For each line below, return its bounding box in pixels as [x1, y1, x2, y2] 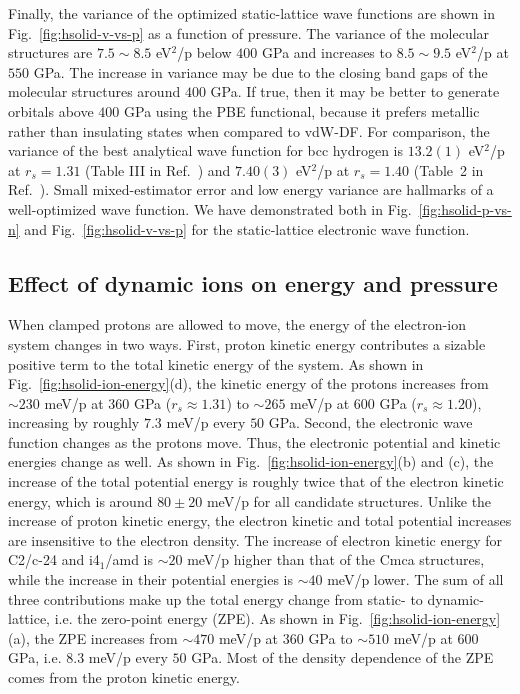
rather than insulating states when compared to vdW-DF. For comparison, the [8, 120, 490, 141]
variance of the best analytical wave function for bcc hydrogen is [8, 140, 403, 161]
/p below [177, 42, 232, 63]
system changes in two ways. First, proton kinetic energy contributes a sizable [8, 333, 486, 354]
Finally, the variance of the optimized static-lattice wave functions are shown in [8, 3, 495, 23]
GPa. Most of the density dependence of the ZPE [191, 647, 494, 668]
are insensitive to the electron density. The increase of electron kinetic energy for [8, 529, 503, 550]
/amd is [105, 549, 153, 570]
